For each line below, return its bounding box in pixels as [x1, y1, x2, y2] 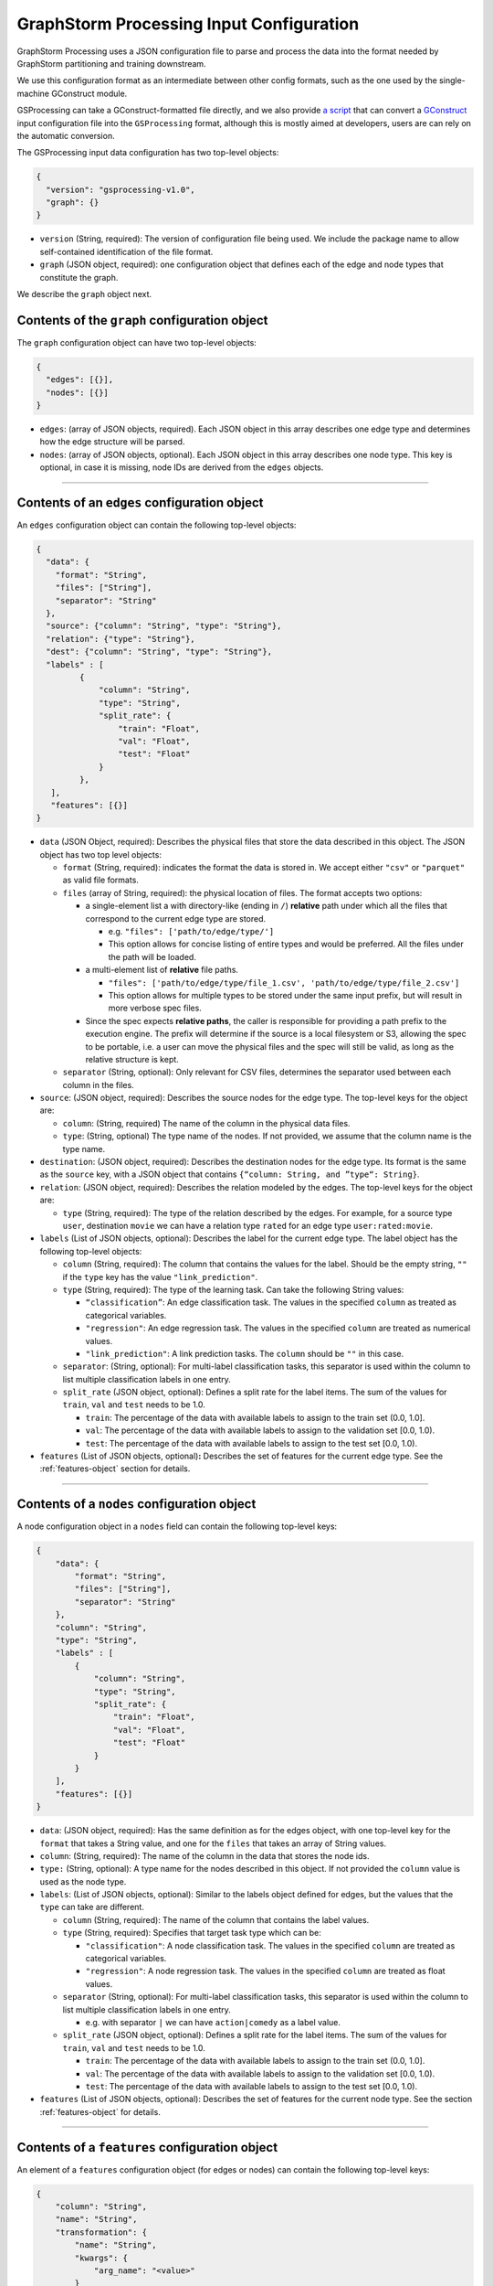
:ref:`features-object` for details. [39, 2106, 162, 2117]
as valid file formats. [62, 874, 139, 886]
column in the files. [62, 1079, 134, 1090]
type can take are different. [39, 1902, 145, 1913]
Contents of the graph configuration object [16, 312, 268, 328]
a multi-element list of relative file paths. [85, 965, 239, 976]
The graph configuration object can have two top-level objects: [16, 336, 257, 347]
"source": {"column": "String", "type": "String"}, [46, 621, 282, 631]
